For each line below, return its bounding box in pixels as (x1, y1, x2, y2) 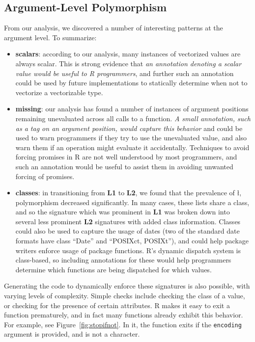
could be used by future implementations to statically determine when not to (15, 78, 248, 88)
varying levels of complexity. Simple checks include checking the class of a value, (4, 290, 245, 301)
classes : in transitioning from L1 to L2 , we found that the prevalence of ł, (15, 187, 242, 198)
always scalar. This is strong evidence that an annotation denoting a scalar (15, 58, 242, 68)
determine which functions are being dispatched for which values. (15, 264, 212, 274)
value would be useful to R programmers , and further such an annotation (15, 68, 234, 78)
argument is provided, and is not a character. (4, 329, 140, 339)
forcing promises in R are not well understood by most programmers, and (15, 152, 237, 162)
